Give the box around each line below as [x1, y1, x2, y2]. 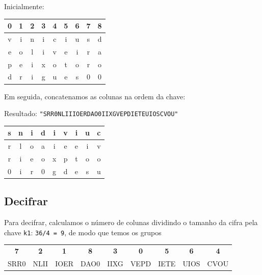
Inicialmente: [4, 1, 44, 11]
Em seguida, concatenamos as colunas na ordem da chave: [4, 91, 186, 101]
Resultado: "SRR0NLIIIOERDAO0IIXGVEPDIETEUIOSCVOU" [4, 108, 178, 119]
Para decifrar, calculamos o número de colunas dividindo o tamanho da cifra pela [4, 217, 258, 228]
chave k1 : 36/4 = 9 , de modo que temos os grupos [4, 227, 162, 237]
